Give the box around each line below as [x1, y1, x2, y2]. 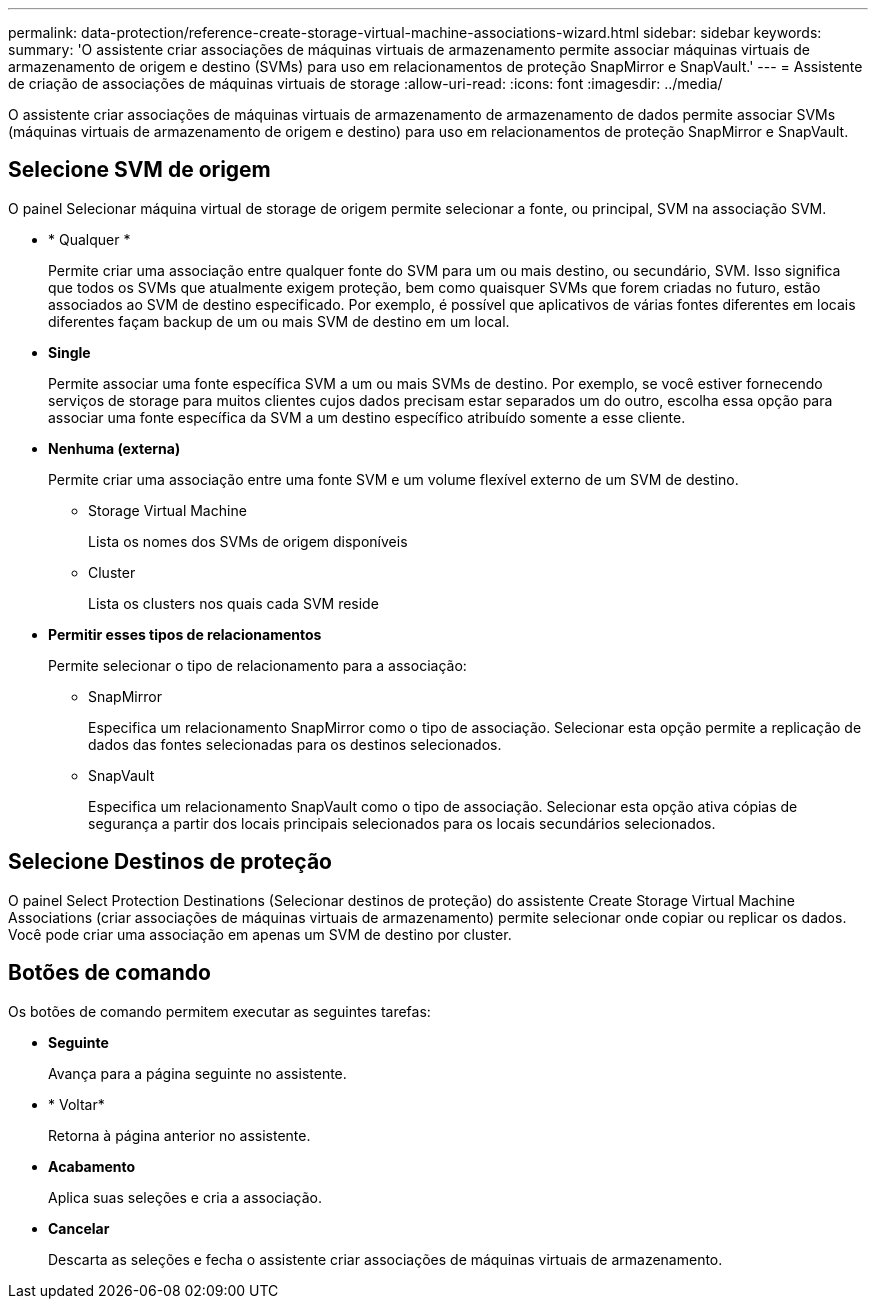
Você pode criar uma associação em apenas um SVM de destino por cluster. [8, 925, 512, 943]
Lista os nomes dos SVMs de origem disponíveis [88, 532, 408, 550]
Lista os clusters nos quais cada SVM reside [88, 594, 379, 612]
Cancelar [48, 1219, 110, 1237]
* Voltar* [48, 1095, 105, 1113]
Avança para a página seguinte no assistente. [48, 1064, 347, 1082]
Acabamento [48, 1157, 136, 1175]
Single [48, 343, 91, 361]
